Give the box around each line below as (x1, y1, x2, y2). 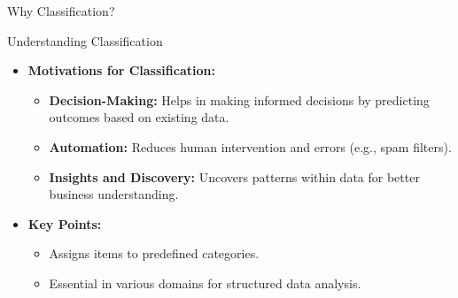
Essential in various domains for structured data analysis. (49, 273, 361, 292)
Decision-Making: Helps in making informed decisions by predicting (49, 90, 430, 109)
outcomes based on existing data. (49, 108, 229, 126)
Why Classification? (7, 2, 115, 19)
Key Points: (27, 214, 102, 233)
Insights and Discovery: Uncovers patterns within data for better (49, 167, 420, 186)
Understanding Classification (7, 31, 163, 50)
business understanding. (49, 185, 179, 203)
